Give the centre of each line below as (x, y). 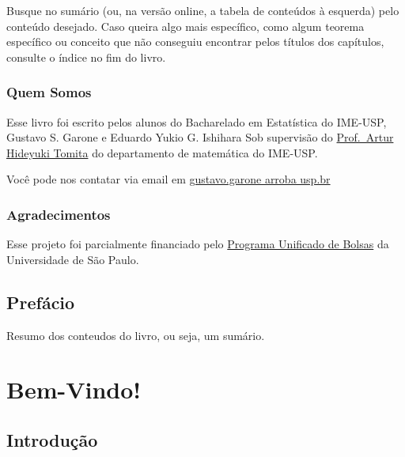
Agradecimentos (59, 214)
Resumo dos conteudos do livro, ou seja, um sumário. (136, 335)
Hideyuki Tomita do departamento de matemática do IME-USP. (162, 152)
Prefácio (41, 302)
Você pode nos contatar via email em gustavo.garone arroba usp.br (168, 179)
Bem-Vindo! (74, 389)
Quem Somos (49, 92)
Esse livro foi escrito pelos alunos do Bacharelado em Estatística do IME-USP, (197, 121)
